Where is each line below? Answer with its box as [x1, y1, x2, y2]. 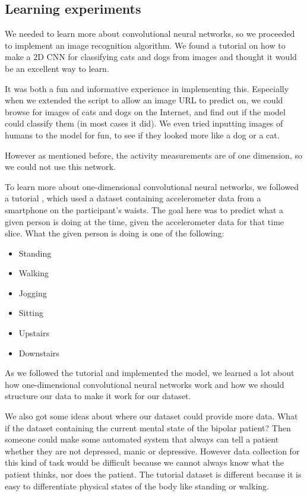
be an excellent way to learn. [5, 62, 109, 74]
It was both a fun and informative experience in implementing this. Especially [5, 82, 289, 94]
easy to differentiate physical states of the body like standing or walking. [5, 479, 269, 492]
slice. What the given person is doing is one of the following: [5, 227, 224, 239]
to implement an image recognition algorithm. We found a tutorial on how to [5, 39, 286, 51]
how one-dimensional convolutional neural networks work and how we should [5, 378, 284, 390]
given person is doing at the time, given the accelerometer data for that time [5, 215, 284, 228]
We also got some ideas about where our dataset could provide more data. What [5, 410, 298, 422]
